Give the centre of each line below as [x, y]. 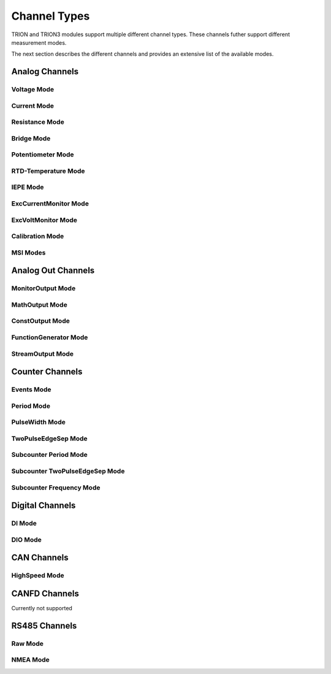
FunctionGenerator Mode [50, 337]
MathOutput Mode [39, 305]
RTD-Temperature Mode [48, 170]
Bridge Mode [31, 138]
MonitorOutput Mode [44, 288]
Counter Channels [47, 372]
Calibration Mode [38, 236]
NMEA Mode [31, 660]
